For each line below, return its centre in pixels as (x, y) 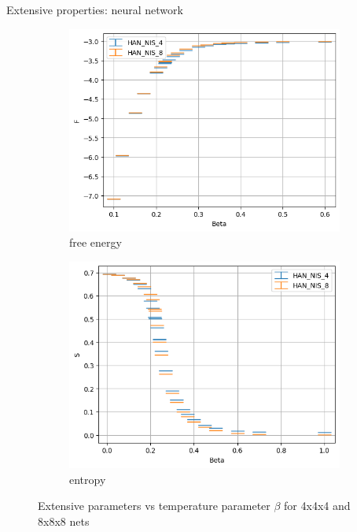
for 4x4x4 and (317, 506)
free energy (96, 242)
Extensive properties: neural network (95, 9)
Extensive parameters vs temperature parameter (154, 506)
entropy (88, 479)
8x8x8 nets (64, 521)
